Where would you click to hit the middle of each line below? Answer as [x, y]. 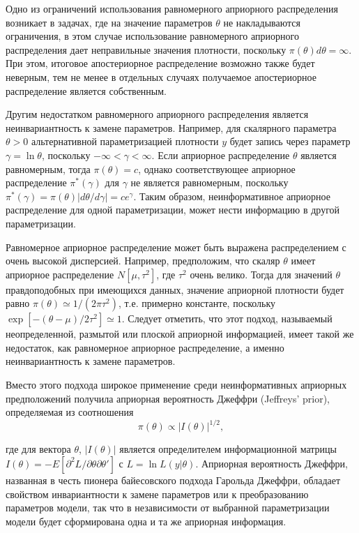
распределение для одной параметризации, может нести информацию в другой [173, 210]
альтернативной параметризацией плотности [125, 141]
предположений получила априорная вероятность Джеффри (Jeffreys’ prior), [168, 398]
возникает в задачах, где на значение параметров [109, 22]
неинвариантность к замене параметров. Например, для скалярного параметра [171, 127]
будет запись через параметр [290, 141]
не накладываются [262, 22]
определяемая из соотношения [70, 412]
